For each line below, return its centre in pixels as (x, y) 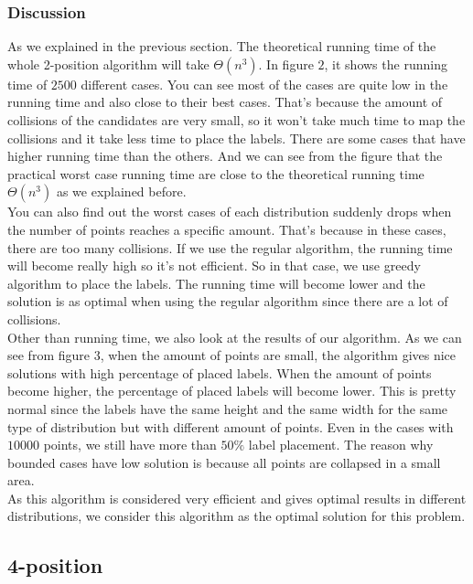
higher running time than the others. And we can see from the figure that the (225, 156)
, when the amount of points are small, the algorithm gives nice (278, 355)
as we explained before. (121, 191)
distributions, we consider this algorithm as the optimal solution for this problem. (236, 516)
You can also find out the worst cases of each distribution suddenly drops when (230, 212)
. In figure (286, 64)
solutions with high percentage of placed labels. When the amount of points (220, 372)
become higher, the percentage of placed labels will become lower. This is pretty (232, 391)
